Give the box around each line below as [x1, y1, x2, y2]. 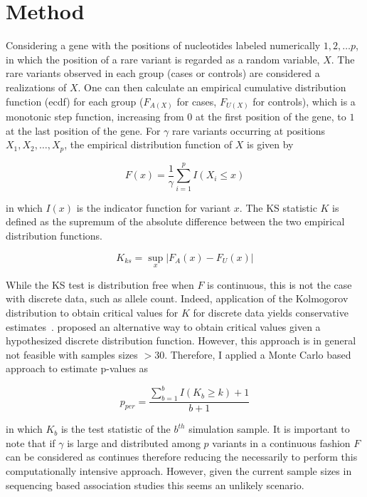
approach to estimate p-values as [6, 361, 149, 376]
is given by [247, 137, 294, 152]
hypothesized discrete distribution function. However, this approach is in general [6, 333, 356, 348]
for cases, [176, 93, 217, 108]
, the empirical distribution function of [64, 137, 233, 152]
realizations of [6, 79, 67, 94]
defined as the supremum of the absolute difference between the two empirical [6, 214, 345, 229]
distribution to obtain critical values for [6, 304, 179, 319]
